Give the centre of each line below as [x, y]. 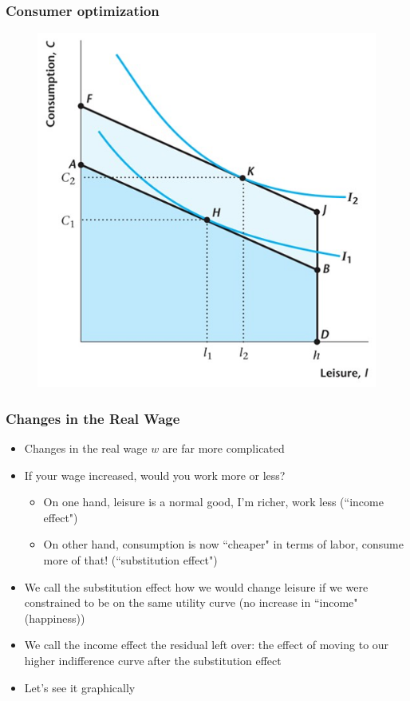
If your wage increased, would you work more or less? [155, 475]
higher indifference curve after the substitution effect [153, 660]
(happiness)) [55, 618]
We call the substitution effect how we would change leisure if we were [196, 586]
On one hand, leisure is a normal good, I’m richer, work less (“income [213, 502]
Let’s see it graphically [80, 687]
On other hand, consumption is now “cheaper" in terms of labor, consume [223, 544]
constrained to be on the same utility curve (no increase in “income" [191, 602]
